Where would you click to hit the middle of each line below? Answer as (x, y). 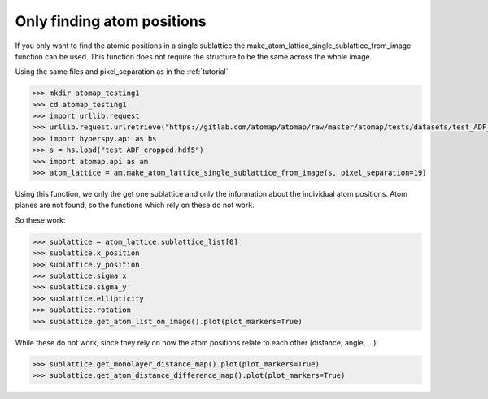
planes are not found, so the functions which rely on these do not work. (135, 205)
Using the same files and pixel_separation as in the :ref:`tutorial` (122, 72)
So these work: (40, 220)
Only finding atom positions (111, 21)
